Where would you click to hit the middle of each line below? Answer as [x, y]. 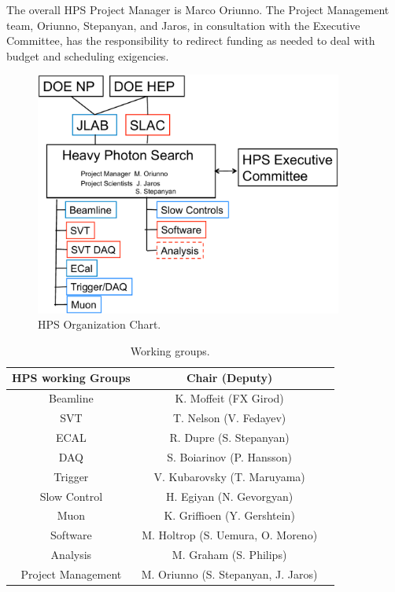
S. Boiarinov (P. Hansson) [230, 456]
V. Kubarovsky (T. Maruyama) [229, 476]
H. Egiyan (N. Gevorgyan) [229, 496]
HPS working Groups [71, 378]
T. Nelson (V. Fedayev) [229, 418]
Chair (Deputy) [229, 378]
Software [71, 535]
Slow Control [71, 496]
